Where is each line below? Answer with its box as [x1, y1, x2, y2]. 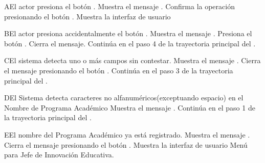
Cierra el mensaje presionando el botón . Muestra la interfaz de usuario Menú [4, 139, 248, 150]
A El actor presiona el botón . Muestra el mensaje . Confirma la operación [4, 1, 235, 11]
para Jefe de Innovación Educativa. [4, 149, 114, 160]
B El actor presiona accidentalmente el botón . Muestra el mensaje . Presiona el [4, 28, 252, 39]
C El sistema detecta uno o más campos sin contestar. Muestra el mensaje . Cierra [4, 55, 261, 66]
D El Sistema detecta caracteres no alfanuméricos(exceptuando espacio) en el [4, 92, 244, 103]
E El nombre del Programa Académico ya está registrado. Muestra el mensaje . [4, 129, 250, 140]
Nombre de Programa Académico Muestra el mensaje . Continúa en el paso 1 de [4, 102, 255, 113]
